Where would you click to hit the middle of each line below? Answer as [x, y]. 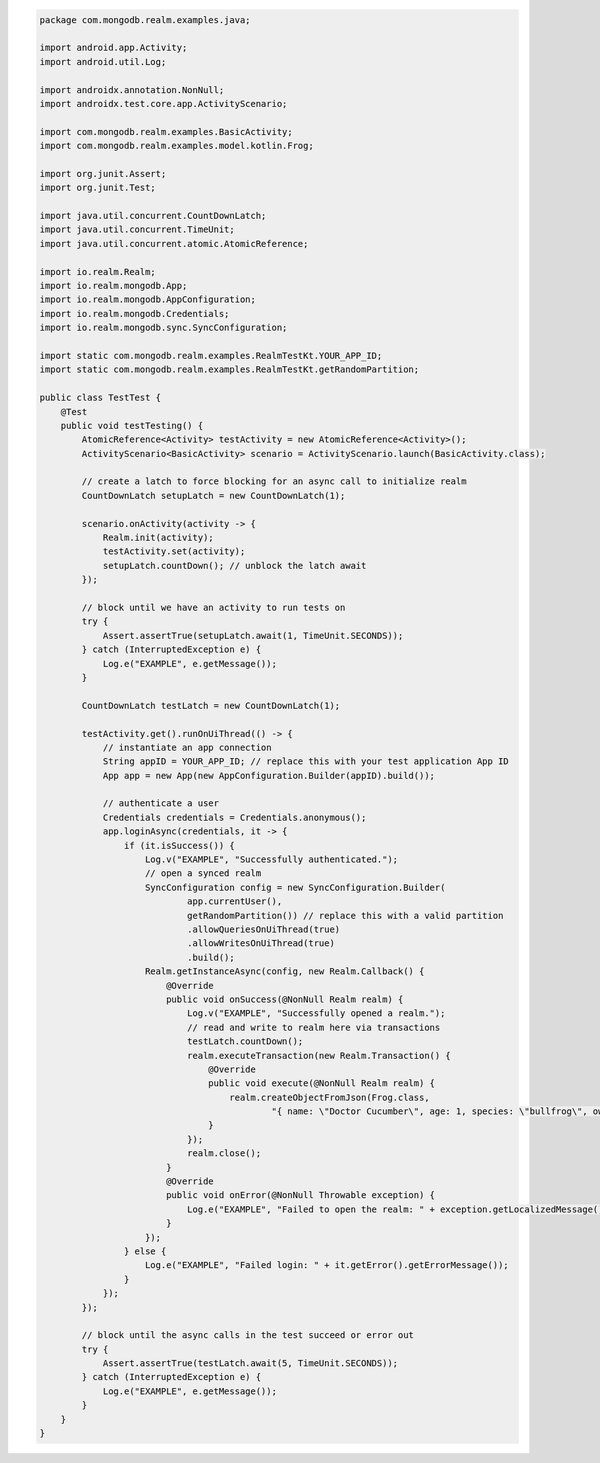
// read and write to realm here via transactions [313, 1027]
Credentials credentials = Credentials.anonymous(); [234, 817]
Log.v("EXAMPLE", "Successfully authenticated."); [272, 859]
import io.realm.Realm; [98, 271]
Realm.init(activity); [158, 538]
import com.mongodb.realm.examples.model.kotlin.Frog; [176, 146]
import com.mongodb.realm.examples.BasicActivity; [166, 131]
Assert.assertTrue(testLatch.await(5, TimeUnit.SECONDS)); [250, 1363]
